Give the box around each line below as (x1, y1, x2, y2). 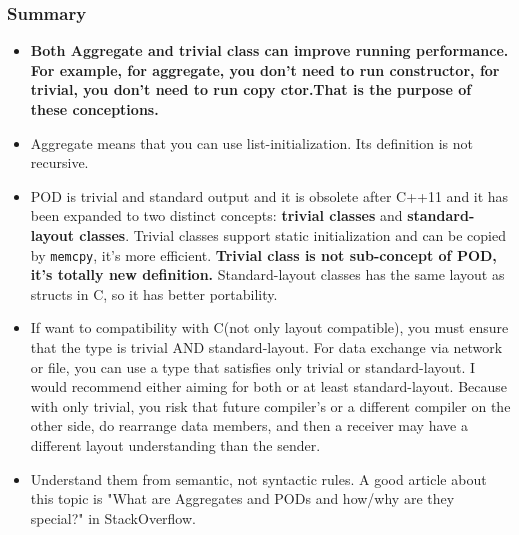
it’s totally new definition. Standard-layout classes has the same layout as (30, 264, 505, 285)
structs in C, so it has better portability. (30, 283, 278, 304)
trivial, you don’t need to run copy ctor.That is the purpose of (30, 79, 472, 100)
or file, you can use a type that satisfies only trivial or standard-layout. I (30, 356, 476, 377)
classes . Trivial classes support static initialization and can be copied (79, 224, 507, 245)
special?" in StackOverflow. (30, 507, 196, 528)
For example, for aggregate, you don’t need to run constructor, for (30, 59, 500, 80)
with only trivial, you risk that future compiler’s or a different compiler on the (30, 395, 511, 416)
